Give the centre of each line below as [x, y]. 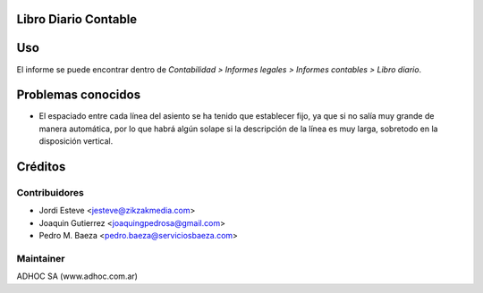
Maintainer [41, 258]
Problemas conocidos [79, 95]
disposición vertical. [76, 141]
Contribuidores [50, 193]
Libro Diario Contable [77, 19]
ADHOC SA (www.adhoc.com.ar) [77, 276]
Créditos [41, 167]
